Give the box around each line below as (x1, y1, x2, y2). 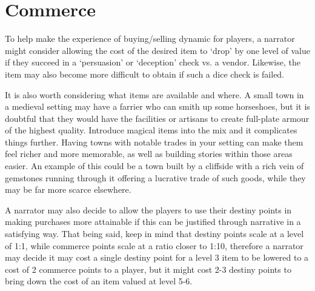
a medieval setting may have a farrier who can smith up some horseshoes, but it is (5, 100, 310, 113)
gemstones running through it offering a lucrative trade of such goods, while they (5, 171, 306, 184)
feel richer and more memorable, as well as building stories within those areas (5, 147, 293, 160)
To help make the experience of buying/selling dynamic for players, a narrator (5, 32, 295, 45)
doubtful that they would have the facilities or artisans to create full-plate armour (5, 112, 310, 124)
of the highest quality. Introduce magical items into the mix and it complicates (5, 124, 297, 136)
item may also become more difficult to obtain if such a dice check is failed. (5, 67, 285, 80)
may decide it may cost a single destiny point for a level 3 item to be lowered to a (5, 251, 309, 264)
